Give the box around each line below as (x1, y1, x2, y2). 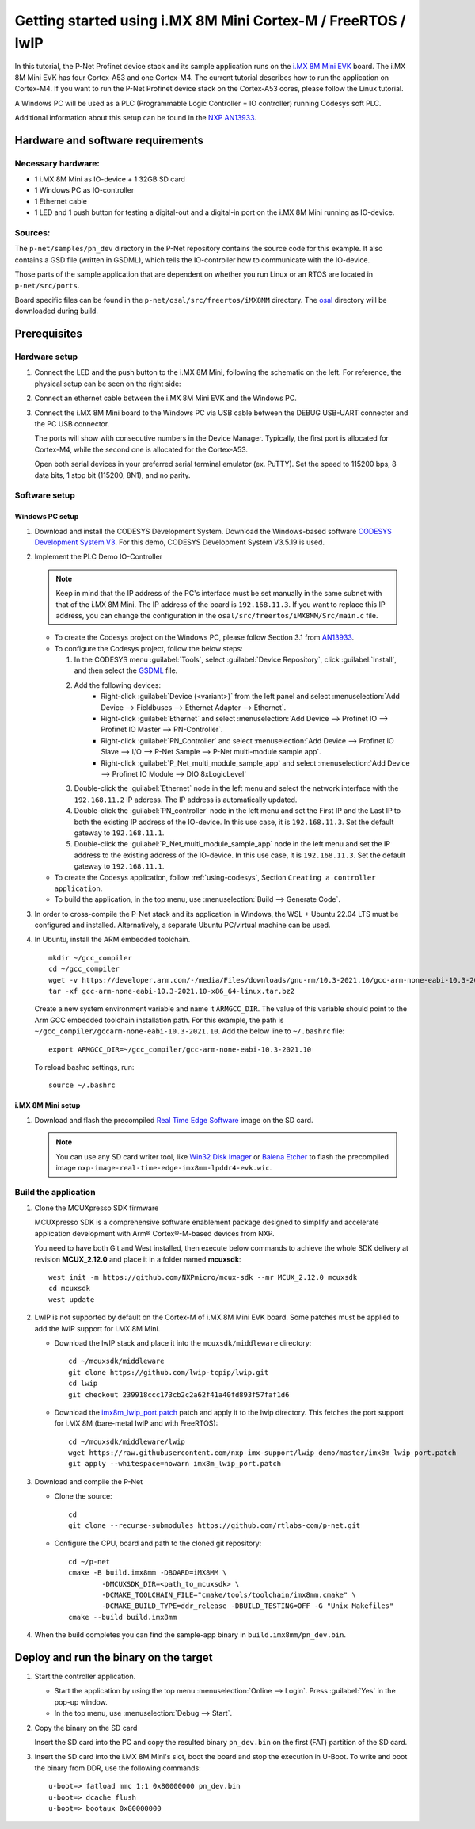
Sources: (14, 227, 51, 238)
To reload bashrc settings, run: (34, 1062, 135, 1071)
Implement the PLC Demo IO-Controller (34, 552, 162, 562)
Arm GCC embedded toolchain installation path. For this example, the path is (34, 1015, 284, 1025)
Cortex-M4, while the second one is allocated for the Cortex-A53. (34, 445, 249, 454)
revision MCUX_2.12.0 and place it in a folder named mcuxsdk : (34, 1254, 241, 1264)
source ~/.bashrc (48, 1081, 116, 1090)
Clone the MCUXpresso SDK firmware (34, 1203, 159, 1212)
